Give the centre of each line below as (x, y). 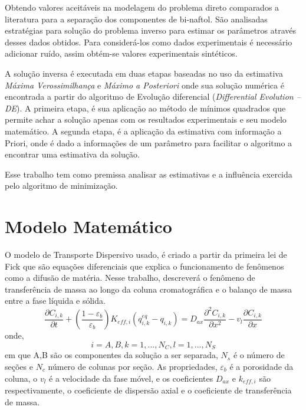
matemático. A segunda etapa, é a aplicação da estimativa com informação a (143, 131)
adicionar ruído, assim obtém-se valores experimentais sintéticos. (121, 53)
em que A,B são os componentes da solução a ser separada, (111, 355)
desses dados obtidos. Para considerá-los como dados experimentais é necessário (149, 42)
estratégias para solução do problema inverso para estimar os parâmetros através (151, 30)
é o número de (259, 355)
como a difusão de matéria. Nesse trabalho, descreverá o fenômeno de (130, 278)
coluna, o (21, 378)
